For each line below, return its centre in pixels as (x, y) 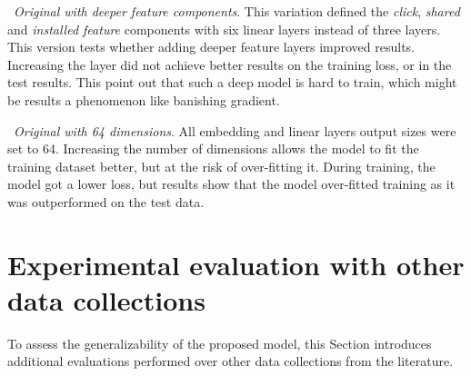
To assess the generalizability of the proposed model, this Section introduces (220, 343)
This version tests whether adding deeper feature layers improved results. (211, 47)
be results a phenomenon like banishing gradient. (144, 99)
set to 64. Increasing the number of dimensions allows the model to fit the (213, 148)
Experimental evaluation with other (236, 264)
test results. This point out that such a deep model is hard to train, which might (232, 82)
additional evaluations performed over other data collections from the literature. (230, 361)
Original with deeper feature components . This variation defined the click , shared (237, 11)
